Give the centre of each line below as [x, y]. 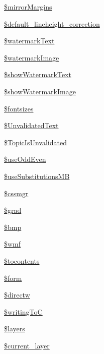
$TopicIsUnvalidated [35, 142]
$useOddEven [25, 159]
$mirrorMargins [28, 7]
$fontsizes [19, 108]
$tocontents [22, 260]
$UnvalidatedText [31, 125]
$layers [15, 329]
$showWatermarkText [38, 74]
